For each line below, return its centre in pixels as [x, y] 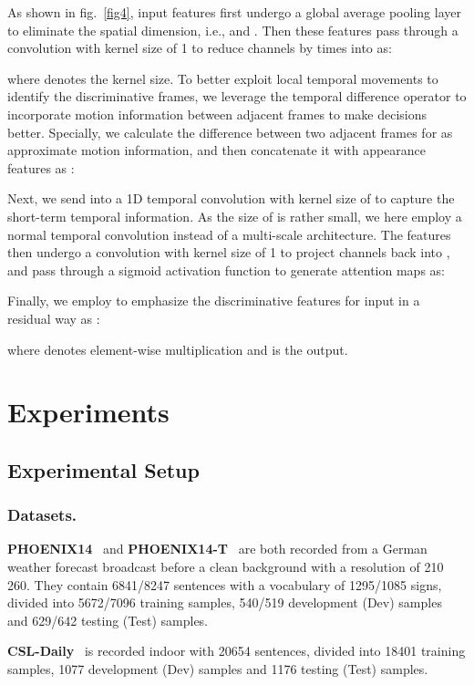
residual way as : [54, 318]
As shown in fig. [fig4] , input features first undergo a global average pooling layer [234, 12]
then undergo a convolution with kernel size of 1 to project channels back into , [229, 252]
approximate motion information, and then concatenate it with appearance [217, 150]
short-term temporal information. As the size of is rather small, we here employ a [235, 216]
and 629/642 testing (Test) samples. [108, 620]
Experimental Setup [103, 469]
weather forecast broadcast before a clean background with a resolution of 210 [226, 567]
